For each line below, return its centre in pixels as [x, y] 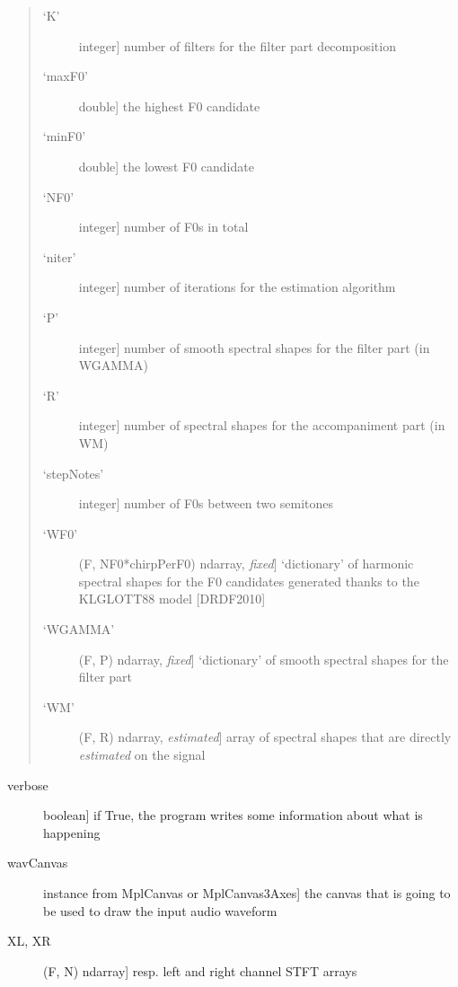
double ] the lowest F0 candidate [166, 166]
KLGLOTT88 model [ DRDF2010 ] [172, 599]
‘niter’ [59, 256]
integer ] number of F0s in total [163, 227]
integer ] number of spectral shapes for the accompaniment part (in [262, 425]
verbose [28, 784]
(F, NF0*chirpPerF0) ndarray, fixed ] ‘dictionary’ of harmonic [246, 564]
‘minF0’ [64, 136]
